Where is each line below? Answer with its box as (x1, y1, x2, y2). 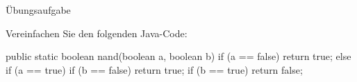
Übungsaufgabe (6, 3, 71, 17)
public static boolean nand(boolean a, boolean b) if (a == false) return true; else (6, 49, 351, 63)
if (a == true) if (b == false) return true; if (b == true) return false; (6, 62, 303, 76)
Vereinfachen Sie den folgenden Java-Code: (6, 25, 188, 40)
